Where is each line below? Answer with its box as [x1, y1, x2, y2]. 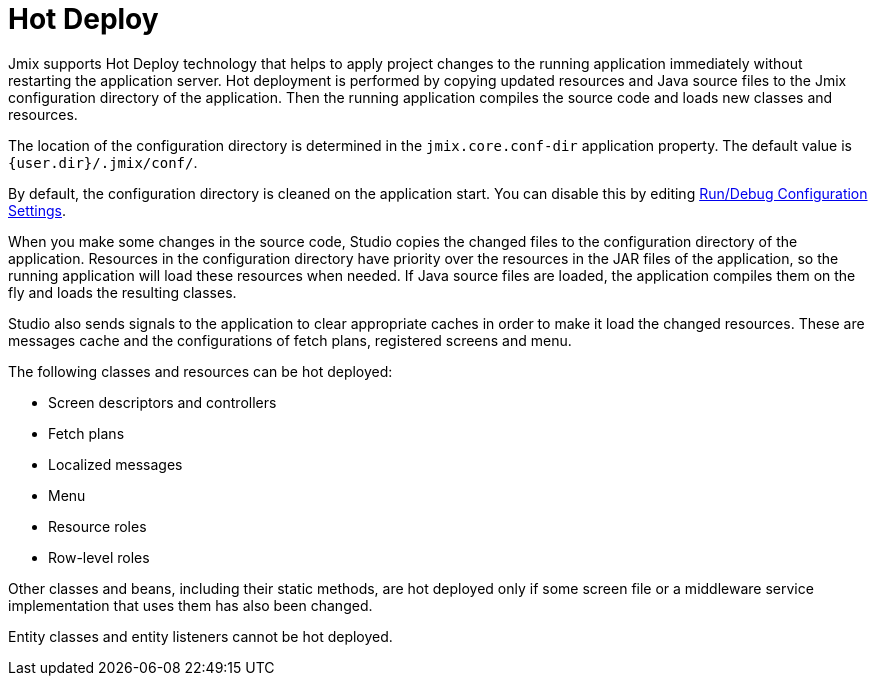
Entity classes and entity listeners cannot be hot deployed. [8, 627, 393, 645]
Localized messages [48, 455, 183, 473]
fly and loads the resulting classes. [8, 283, 237, 301]
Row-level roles [48, 548, 150, 566]
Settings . [8, 201, 66, 219]
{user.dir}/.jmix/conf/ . [8, 153, 198, 171]
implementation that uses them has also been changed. [8, 596, 373, 614]
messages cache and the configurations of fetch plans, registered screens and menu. [8, 331, 572, 349]
